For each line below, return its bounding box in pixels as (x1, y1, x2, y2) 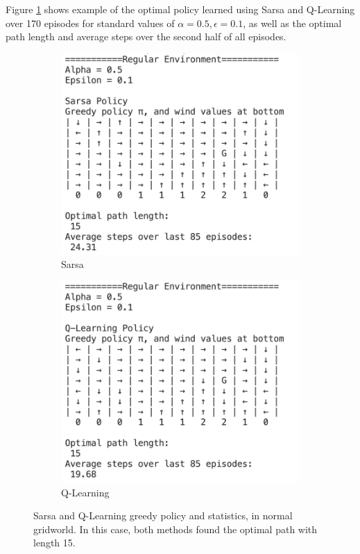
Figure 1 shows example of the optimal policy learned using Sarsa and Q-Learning (6, 2, 355, 16)
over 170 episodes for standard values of (6, 15, 175, 30)
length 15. (33, 535, 76, 550)
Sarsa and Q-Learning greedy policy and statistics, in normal (33, 508, 293, 523)
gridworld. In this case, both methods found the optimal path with (33, 521, 318, 536)
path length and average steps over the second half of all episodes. (6, 29, 286, 44)
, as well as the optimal (243, 15, 342, 30)
